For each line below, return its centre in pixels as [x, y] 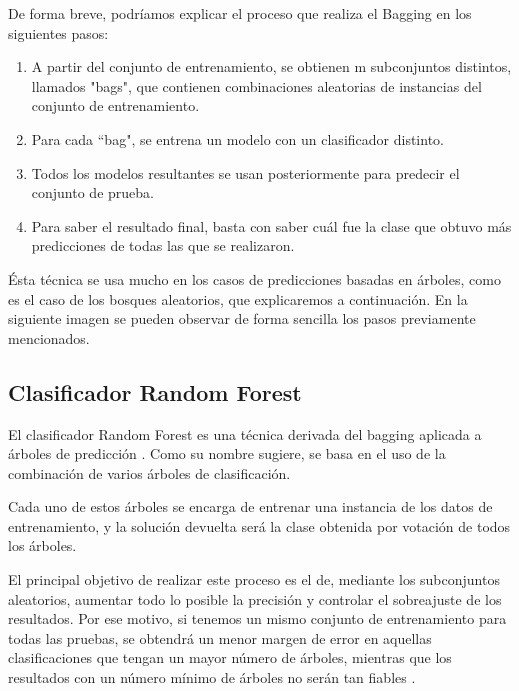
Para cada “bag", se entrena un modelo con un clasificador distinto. [237, 138]
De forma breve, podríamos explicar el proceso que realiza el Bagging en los [240, 13]
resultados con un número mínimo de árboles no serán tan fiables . [212, 677]
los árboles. [42, 545]
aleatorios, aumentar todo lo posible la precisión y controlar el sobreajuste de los [255, 598]
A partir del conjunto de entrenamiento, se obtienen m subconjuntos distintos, [271, 66]
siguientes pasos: [58, 32]
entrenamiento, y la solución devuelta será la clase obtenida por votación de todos [259, 525]
